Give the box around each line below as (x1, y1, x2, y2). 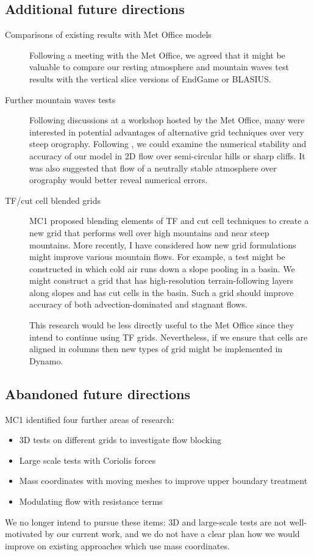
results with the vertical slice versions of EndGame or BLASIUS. (29, 72, 271, 85)
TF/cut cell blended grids (5, 193, 101, 206)
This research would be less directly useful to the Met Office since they (29, 319, 294, 331)
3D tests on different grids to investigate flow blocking (19, 433, 221, 446)
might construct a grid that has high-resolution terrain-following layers (29, 274, 294, 287)
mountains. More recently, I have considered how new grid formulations (29, 238, 296, 251)
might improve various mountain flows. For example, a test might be (29, 250, 285, 263)
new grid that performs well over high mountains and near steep (29, 226, 269, 239)
